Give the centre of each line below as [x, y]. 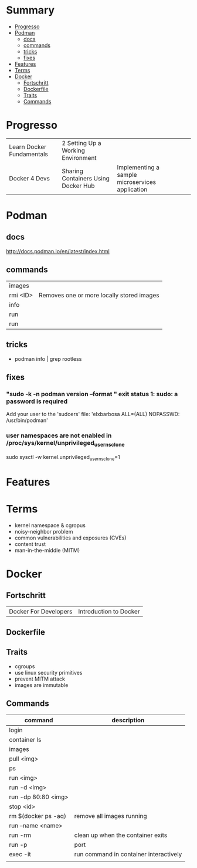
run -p [18, 844]
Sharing [73, 171]
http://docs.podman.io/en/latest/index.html [58, 251]
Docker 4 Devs [30, 178]
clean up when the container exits [121, 835]
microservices [137, 182]
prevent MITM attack [40, 679]
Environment [79, 157]
